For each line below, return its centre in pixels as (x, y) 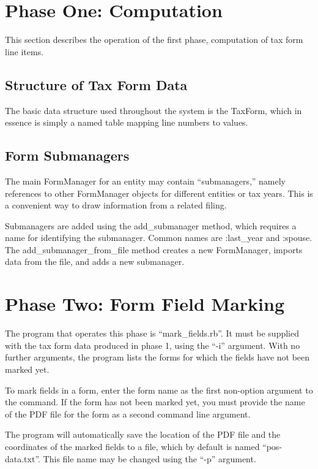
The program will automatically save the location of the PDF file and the (143, 434)
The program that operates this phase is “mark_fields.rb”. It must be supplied (152, 333)
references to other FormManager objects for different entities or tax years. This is (159, 193)
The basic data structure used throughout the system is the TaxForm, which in (153, 110)
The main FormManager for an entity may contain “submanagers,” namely (146, 181)
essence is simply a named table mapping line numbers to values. (127, 122)
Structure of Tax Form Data (96, 84)
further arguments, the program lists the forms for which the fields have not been (157, 357)
